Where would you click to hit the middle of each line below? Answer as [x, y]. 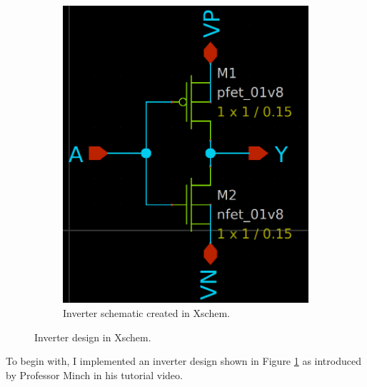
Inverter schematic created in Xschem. [146, 312]
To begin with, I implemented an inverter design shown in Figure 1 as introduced [183, 361]
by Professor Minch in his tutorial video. [94, 375]
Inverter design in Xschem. [93, 337]
